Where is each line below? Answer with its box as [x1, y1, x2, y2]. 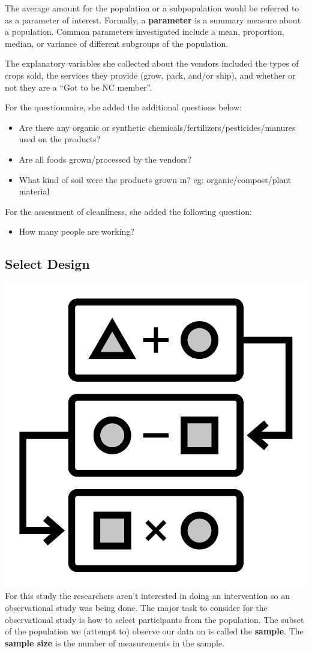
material [19, 185, 50, 197]
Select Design [5, 254, 90, 273]
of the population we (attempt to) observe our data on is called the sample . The [5, 625, 304, 637]
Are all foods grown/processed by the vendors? [19, 152, 191, 165]
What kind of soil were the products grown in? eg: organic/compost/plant [19, 173, 292, 185]
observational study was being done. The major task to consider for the [5, 601, 268, 614]
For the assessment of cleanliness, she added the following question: [5, 205, 252, 217]
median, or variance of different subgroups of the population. [5, 37, 229, 49]
